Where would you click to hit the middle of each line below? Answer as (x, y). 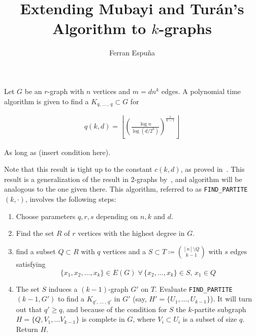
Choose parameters (46, 216)
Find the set (35, 233)
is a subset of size (210, 319)
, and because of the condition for (115, 309)
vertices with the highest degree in (131, 233)
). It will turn (231, 299)
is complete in (103, 319)
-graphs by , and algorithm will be (188, 179)
